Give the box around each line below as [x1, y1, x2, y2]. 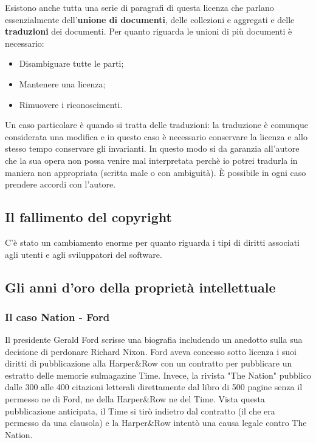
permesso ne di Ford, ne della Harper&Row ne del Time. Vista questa [5, 393, 265, 405]
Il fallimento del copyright [5, 208, 172, 226]
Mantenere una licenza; [19, 77, 106, 90]
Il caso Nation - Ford [5, 309, 110, 324]
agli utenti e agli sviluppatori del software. [5, 248, 162, 260]
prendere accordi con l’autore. [5, 178, 116, 191]
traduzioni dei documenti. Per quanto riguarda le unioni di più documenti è [5, 25, 292, 38]
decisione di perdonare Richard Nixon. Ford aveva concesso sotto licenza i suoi [5, 345, 297, 357]
